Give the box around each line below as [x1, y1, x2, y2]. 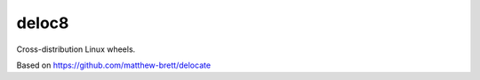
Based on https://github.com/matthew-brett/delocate [16, 60, 212, 70]
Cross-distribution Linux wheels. [16, 44, 136, 55]
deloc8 [16, 13, 69, 33]
